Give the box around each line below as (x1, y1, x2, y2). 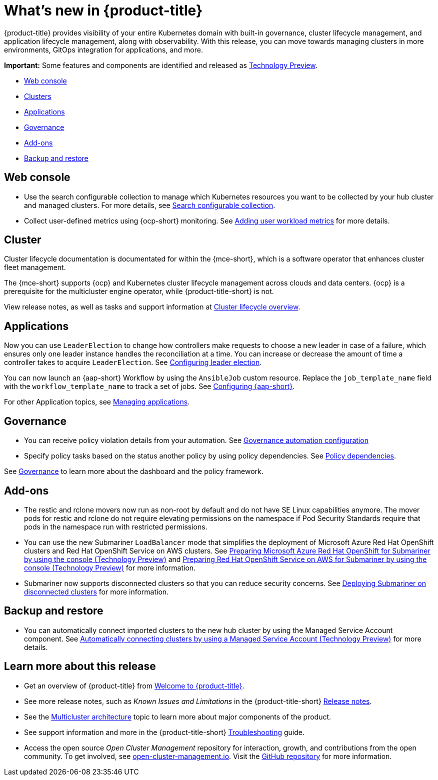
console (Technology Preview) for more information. (24, 563, 196, 572)
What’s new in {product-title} (4, 2, 203, 19)
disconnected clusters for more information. (24, 587, 169, 596)
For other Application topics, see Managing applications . (4, 397, 190, 406)
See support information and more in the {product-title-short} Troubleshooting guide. (24, 727, 304, 736)
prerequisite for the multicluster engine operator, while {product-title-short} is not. (4, 287, 274, 296)
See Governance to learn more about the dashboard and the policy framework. (4, 467, 263, 476)
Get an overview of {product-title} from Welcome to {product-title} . (24, 681, 244, 690)
